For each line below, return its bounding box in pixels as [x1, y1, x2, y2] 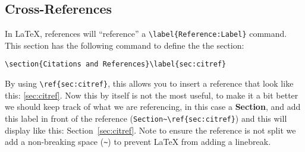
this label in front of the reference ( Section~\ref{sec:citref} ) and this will [5, 112, 287, 124]
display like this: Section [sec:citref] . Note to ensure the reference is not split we [5, 123, 296, 136]
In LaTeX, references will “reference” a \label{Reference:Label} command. [5, 27, 287, 40]
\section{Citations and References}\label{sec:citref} [5, 60, 227, 69]
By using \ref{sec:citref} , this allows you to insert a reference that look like [5, 77, 294, 90]
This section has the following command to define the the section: [5, 39, 244, 51]
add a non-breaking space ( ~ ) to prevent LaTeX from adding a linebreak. [5, 135, 271, 148]
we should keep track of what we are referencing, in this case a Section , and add [5, 100, 301, 113]
